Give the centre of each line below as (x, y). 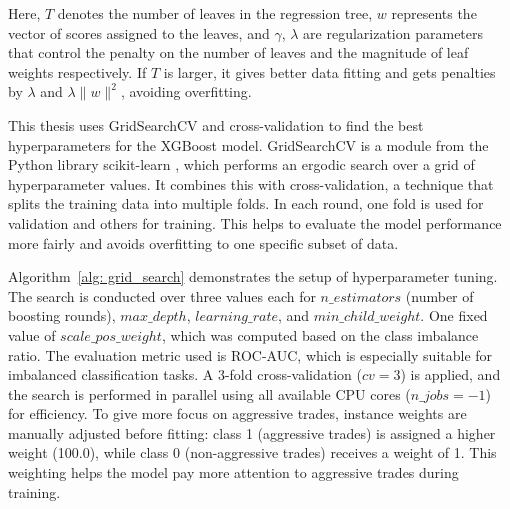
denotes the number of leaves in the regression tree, (215, 13)
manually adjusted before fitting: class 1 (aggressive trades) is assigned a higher (252, 432)
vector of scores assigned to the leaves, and (139, 32)
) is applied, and (450, 374)
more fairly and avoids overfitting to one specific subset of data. (203, 242)
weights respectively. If (77, 71)
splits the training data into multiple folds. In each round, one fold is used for (246, 203)
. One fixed (454, 315)
